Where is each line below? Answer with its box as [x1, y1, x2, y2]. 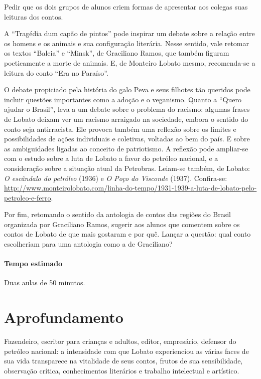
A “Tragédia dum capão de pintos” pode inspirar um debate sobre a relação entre [4, 28, 255, 39]
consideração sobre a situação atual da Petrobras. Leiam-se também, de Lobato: [4, 162, 250, 173]
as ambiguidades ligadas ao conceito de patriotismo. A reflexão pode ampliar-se [4, 143, 248, 153]
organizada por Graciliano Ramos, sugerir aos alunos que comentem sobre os [4, 219, 240, 229]
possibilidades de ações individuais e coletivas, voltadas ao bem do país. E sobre [4, 133, 250, 144]
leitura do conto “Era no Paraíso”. [4, 67, 108, 78]
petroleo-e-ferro [4, 192, 51, 203]
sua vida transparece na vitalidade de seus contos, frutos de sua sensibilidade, [4, 355, 243, 366]
